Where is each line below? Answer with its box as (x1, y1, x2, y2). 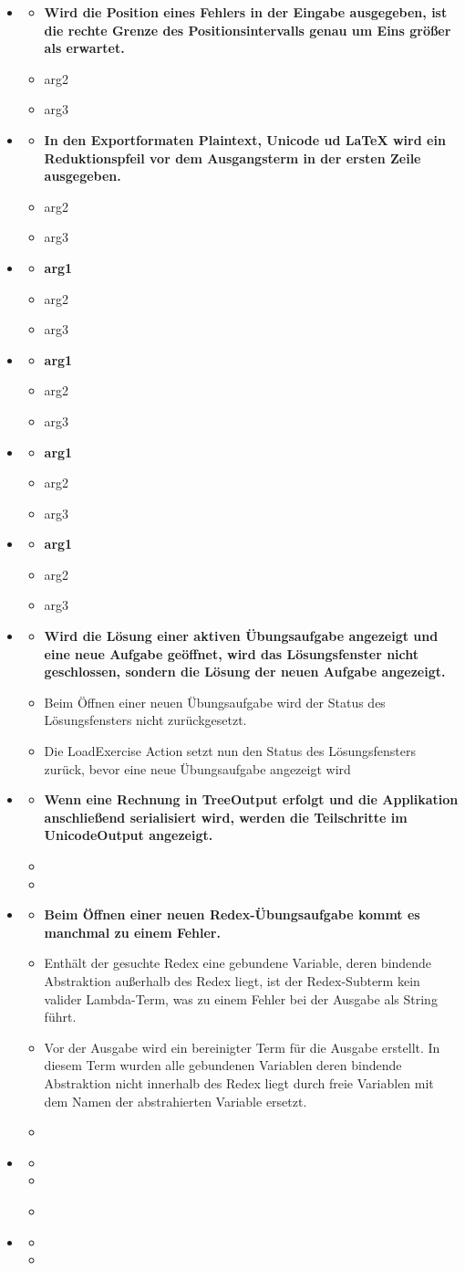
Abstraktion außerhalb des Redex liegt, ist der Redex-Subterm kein (44, 971, 420, 990)
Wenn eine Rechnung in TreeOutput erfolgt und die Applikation (44, 790, 459, 809)
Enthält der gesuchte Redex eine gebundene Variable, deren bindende (44, 953, 432, 972)
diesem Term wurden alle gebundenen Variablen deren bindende (44, 1056, 402, 1075)
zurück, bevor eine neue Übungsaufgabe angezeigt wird (44, 759, 351, 778)
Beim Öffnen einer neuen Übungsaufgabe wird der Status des (44, 692, 386, 711)
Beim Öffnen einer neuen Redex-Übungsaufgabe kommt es (44, 905, 420, 924)
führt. (44, 1007, 77, 1026)
